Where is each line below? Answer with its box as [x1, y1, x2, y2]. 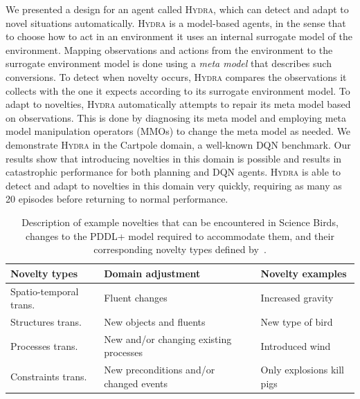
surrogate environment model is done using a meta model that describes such [6, 56, 332, 71]
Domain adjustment [104, 266, 201, 280]
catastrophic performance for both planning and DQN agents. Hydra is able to [6, 165, 341, 179]
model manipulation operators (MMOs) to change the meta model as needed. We [6, 124, 351, 138]
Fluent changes [104, 290, 168, 305]
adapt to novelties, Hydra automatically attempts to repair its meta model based [6, 97, 351, 111]
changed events [104, 375, 168, 390]
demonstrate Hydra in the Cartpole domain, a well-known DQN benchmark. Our [6, 137, 351, 151]
